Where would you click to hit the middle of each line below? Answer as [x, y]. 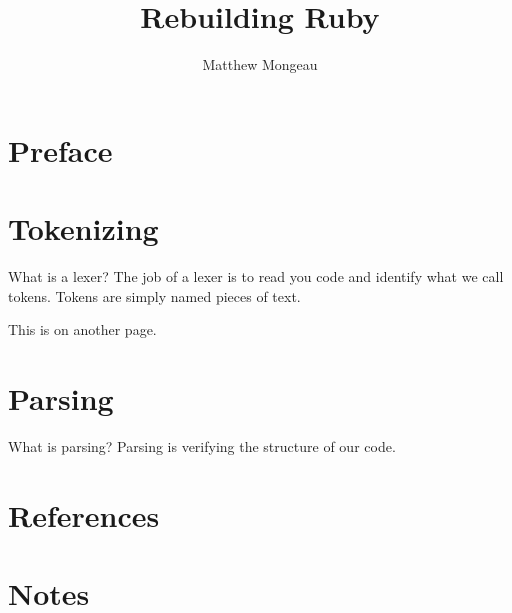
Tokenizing [83, 228]
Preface [60, 149]
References [84, 514]
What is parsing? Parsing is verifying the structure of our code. [202, 445]
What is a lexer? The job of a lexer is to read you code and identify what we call [256, 276]
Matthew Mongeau [260, 64]
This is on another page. [82, 329]
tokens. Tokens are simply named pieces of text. [154, 295]
